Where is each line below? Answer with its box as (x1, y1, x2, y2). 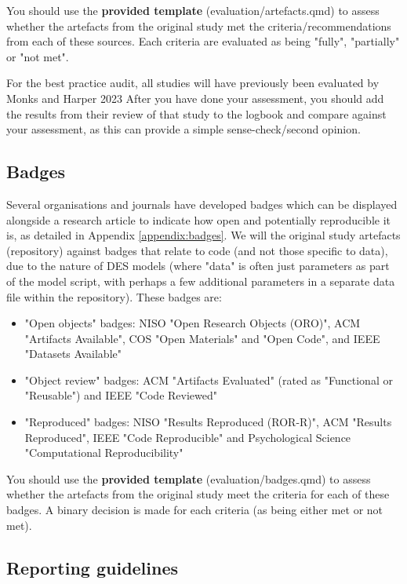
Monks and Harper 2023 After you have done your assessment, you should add (6, 89, 384, 106)
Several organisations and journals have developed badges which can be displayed (6, 195, 398, 212)
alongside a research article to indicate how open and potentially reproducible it (6, 211, 391, 228)
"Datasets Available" (24, 345, 122, 362)
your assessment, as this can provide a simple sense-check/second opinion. (6, 121, 361, 137)
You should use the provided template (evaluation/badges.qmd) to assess (6, 470, 371, 487)
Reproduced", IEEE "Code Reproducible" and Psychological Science (24, 429, 351, 445)
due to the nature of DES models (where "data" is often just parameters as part (6, 257, 390, 274)
